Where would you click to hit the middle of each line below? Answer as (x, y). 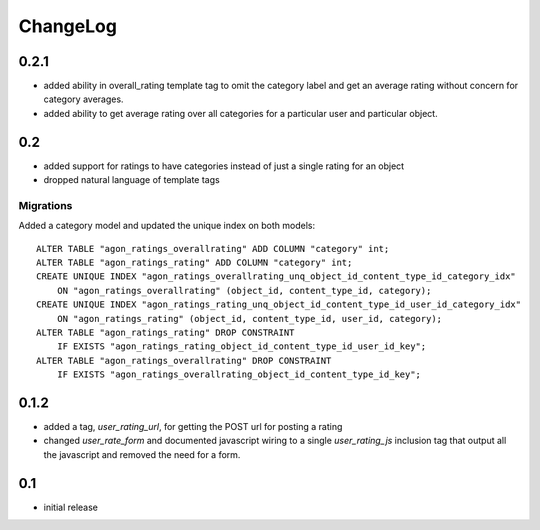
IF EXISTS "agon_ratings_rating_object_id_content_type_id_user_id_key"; (241, 346)
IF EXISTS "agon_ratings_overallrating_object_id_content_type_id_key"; (239, 374)
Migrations (45, 205)
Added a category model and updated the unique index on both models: (166, 226)
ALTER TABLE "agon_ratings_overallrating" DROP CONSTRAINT (184, 360)
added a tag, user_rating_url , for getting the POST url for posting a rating (193, 427)
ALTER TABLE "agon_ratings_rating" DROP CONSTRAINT (165, 333)
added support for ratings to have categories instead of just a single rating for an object (224, 166)
